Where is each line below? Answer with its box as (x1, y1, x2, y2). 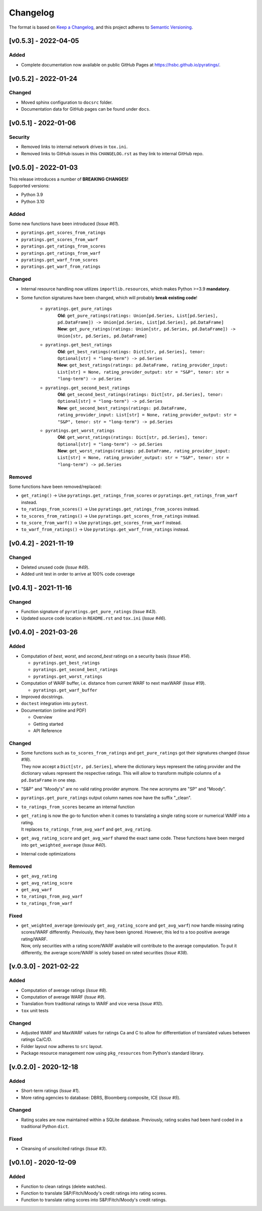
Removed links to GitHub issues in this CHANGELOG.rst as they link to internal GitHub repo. (21, 150, 204, 156)
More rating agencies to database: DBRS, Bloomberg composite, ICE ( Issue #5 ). (21, 1095, 180, 1100)
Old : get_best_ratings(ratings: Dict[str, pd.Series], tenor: (57, 348, 206, 354)
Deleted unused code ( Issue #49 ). (21, 564, 90, 570)
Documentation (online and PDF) (21, 707, 87, 713)
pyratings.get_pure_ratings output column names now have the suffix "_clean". (21, 795, 192, 801)
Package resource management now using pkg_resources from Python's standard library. (21, 1050, 205, 1056)
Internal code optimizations (21, 851, 76, 857)
